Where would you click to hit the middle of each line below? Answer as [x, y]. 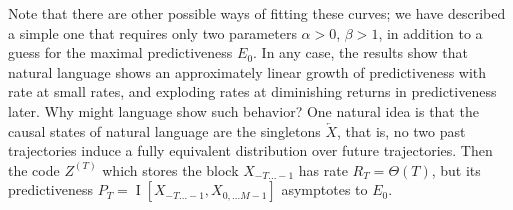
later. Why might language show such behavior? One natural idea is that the [243, 110]
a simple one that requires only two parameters [152, 32]
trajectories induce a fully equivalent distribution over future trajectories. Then [250, 150]
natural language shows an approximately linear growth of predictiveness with [247, 71]
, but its [456, 169]
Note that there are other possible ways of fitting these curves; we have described [257, 13]
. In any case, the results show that [361, 52]
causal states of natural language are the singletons [164, 130]
